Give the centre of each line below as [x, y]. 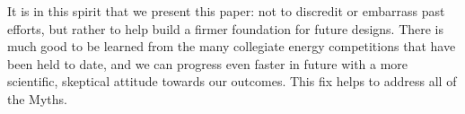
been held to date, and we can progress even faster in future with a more [208, 63]
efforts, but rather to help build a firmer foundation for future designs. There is [226, 28]
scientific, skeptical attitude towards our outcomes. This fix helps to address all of [232, 81]
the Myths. [37, 98]
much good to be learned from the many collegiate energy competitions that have [232, 46]
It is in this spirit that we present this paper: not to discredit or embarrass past [226, 11]
